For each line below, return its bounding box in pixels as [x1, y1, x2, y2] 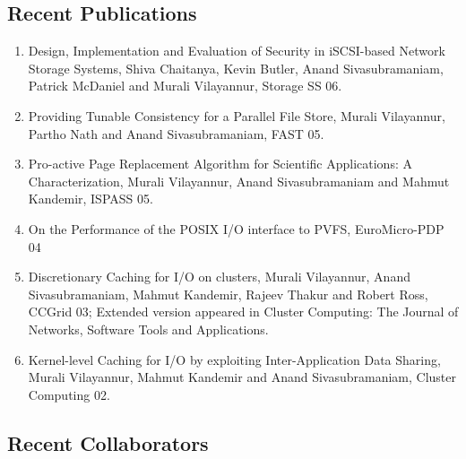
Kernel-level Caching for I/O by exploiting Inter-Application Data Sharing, [28, 350, 441, 368]
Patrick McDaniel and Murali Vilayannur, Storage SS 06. [28, 76, 342, 95]
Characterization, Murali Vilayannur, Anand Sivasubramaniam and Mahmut [28, 171, 450, 190]
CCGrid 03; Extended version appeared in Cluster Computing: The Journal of [28, 302, 459, 321]
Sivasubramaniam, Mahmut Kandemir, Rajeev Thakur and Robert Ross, [28, 284, 428, 303]
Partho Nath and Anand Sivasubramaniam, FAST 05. [28, 124, 324, 143]
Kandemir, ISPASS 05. [28, 189, 153, 208]
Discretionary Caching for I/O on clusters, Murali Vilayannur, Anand [28, 267, 410, 286]
